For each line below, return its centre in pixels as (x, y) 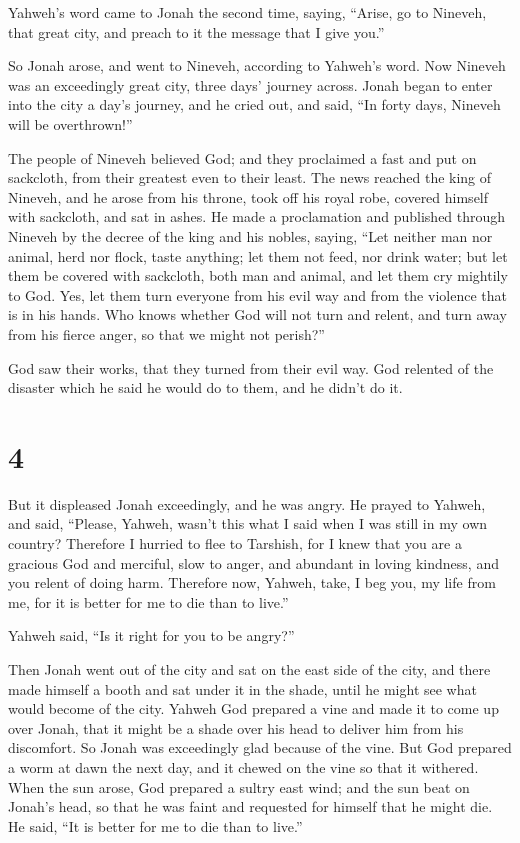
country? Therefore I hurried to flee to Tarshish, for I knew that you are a (235, 543)
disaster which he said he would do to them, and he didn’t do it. (205, 387)
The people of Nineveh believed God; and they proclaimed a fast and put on (242, 157)
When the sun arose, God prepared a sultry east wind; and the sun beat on (239, 786)
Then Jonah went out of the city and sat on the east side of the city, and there (249, 668)
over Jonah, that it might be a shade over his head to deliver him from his (236, 727)
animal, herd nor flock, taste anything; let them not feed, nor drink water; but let (258, 255)
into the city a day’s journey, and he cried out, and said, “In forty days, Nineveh (254, 104)
